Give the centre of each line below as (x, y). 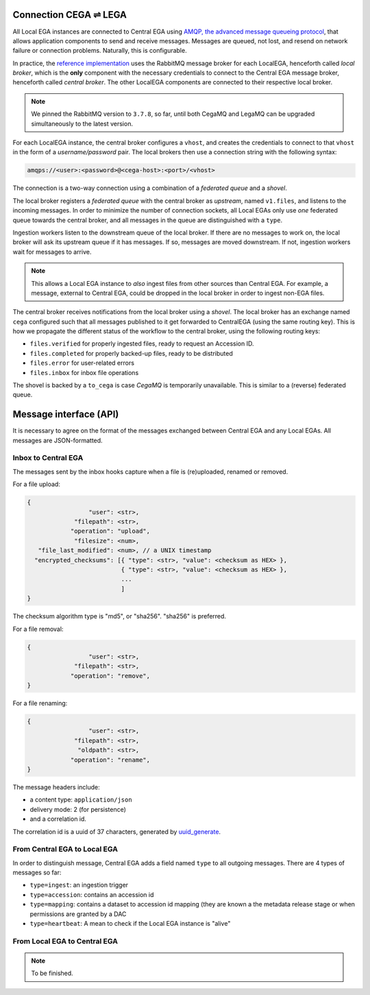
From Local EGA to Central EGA (65, 941)
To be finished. (52, 973)
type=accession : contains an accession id (92, 894)
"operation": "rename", (110, 760)
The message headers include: (57, 787)
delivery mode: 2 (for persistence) (78, 809)
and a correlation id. (58, 819)
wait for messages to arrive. (52, 252)
